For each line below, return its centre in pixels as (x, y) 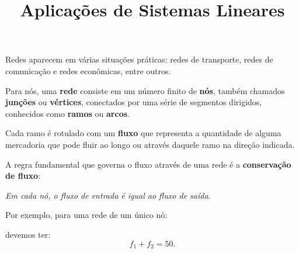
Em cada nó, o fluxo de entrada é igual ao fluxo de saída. (108, 195)
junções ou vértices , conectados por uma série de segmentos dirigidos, (134, 102)
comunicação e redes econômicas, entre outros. (88, 70)
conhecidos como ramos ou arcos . (67, 113)
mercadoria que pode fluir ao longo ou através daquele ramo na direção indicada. (150, 144)
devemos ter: (28, 234)
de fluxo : (23, 176)
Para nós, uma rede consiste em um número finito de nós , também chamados (145, 90)
